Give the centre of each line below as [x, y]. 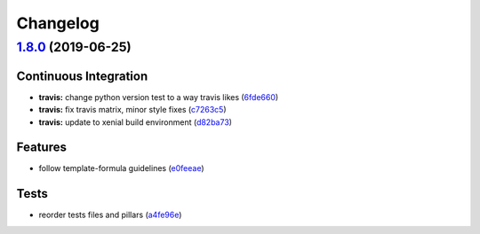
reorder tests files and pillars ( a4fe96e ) [110, 215]
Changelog [58, 23]
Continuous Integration [82, 76]
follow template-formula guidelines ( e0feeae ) [121, 168]
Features [41, 148]
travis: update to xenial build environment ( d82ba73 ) [136, 122]
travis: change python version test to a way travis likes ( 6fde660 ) [159, 97]
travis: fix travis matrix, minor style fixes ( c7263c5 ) [132, 110]
